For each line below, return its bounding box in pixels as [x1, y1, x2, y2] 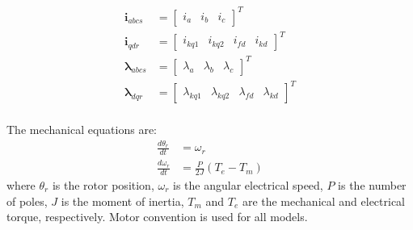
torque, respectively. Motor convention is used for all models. [6, 208, 308, 225]
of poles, [6, 192, 48, 209]
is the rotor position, [52, 176, 154, 193]
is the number [338, 176, 407, 193]
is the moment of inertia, [61, 192, 184, 209]
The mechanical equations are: [6, 121, 157, 138]
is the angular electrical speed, [173, 176, 323, 193]
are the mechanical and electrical [242, 192, 406, 209]
